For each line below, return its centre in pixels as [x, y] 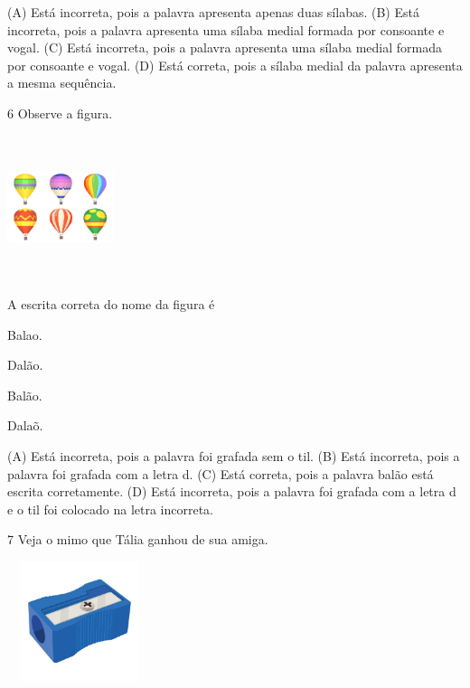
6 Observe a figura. [60, 113]
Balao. [25, 334]
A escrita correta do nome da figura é [111, 303]
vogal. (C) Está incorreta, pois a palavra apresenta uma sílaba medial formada [225, 47]
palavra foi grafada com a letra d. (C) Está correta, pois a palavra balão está [221, 473]
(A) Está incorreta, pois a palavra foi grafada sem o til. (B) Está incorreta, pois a [234, 455]
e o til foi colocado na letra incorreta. [111, 509]
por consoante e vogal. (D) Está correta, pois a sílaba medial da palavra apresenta [235, 65]
